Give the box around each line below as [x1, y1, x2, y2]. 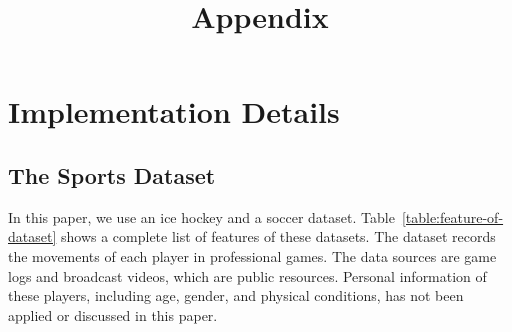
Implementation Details [8, 91, 340, 132]
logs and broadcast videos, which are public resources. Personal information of [8, 265, 487, 286]
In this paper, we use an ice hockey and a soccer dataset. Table [8, 206, 395, 227]
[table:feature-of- [401, 206, 504, 227]
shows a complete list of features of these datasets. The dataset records [60, 226, 496, 247]
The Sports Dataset [8, 159, 216, 190]
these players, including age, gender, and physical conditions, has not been [8, 285, 464, 306]
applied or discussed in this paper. [8, 304, 218, 325]
